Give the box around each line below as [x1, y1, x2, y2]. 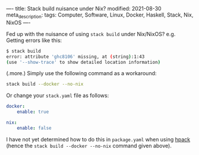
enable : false [17, 125, 52, 131]
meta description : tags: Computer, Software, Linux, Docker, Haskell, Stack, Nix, [6, 11, 194, 20]
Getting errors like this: [6, 37, 62, 44]
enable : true [17, 109, 49, 115]
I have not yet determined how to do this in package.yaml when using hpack [6, 135, 191, 143]
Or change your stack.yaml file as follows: [6, 92, 109, 99]
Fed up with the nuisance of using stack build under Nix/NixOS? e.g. [6, 30, 176, 37]
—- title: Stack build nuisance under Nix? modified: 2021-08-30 [6, 5, 162, 12]
